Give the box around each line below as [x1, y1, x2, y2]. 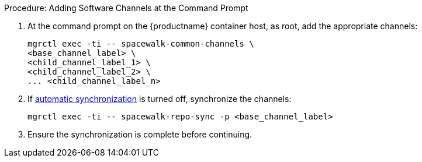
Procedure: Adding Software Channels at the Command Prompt [4, 3, 248, 13]
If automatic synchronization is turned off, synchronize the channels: [27, 94, 292, 104]
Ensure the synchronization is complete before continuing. [27, 129, 252, 139]
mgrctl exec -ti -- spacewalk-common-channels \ [27, 39, 254, 48]
